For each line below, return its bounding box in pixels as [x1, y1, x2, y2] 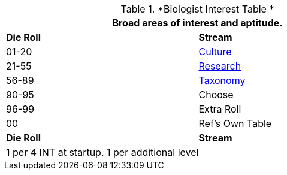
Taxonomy [198, 74, 246, 86]
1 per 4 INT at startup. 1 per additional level [6, 146, 199, 158]
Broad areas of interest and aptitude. [112, 17, 283, 29]
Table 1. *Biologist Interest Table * [120, 3, 274, 15]
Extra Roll [198, 103, 241, 115]
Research [198, 60, 241, 72]
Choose [198, 89, 234, 101]
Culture [198, 46, 232, 58]
